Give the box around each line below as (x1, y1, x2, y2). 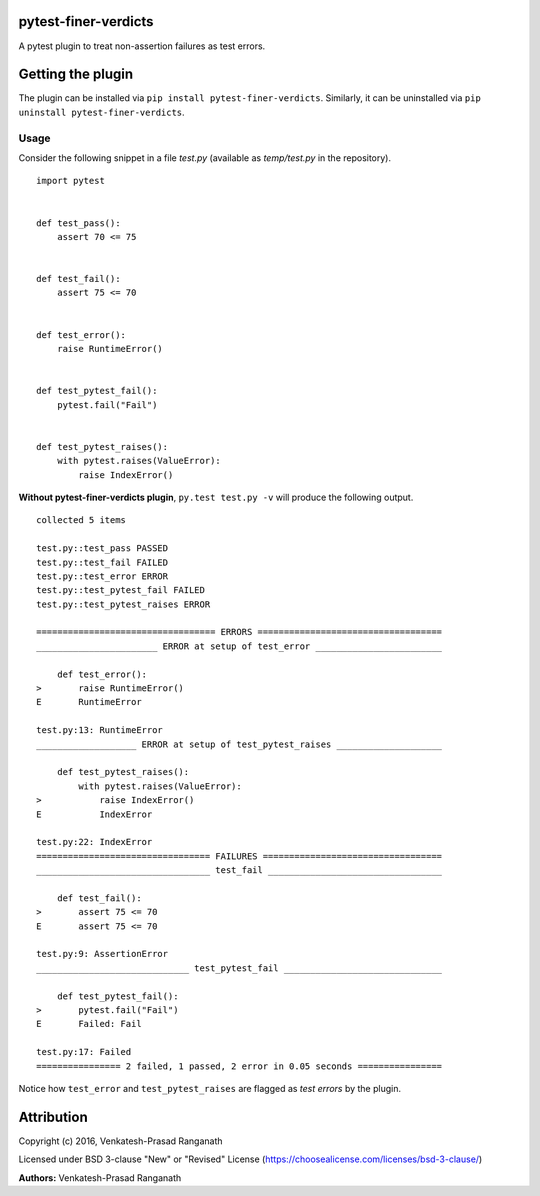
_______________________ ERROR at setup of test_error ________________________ (36, 640, 443, 652)
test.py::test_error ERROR (36, 570, 169, 582)
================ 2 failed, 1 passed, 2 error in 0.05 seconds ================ (36, 1060, 443, 1072)
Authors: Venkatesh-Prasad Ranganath (18, 1171, 182, 1184)
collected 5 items (36, 515, 127, 526)
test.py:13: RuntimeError (36, 725, 164, 736)
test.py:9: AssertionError (36, 948, 169, 960)
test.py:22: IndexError (36, 836, 153, 848)
